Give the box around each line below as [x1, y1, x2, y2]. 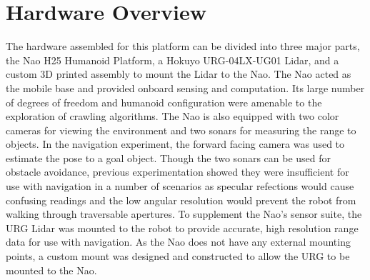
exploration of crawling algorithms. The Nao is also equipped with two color [6, 109, 339, 124]
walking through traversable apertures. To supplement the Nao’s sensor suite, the [6, 206, 362, 221]
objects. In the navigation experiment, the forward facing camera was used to [6, 136, 345, 151]
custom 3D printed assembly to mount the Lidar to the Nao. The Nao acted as [6, 66, 351, 81]
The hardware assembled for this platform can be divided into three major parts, [6, 39, 360, 54]
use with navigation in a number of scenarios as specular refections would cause [6, 179, 354, 194]
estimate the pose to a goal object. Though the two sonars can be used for [6, 150, 331, 165]
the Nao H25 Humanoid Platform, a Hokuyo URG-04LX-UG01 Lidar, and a [6, 52, 339, 67]
